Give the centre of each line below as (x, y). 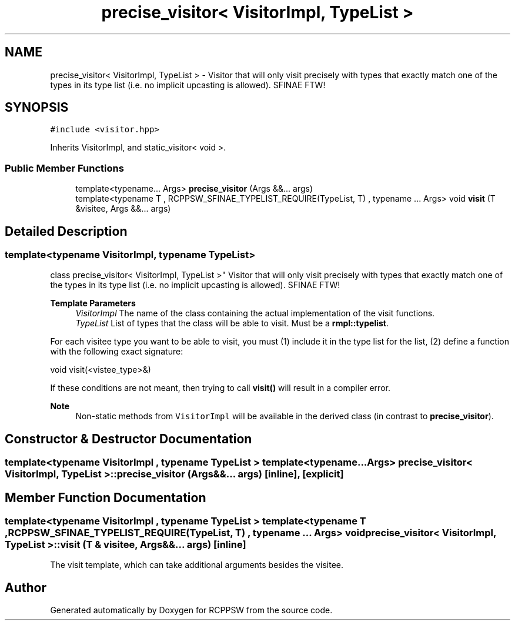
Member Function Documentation (106, 497)
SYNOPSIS (37, 108)
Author (26, 587)
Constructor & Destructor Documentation (128, 439)
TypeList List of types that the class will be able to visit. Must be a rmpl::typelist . (232, 323)
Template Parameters (93, 303)
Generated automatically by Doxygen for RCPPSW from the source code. (191, 610)
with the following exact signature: (117, 352)
